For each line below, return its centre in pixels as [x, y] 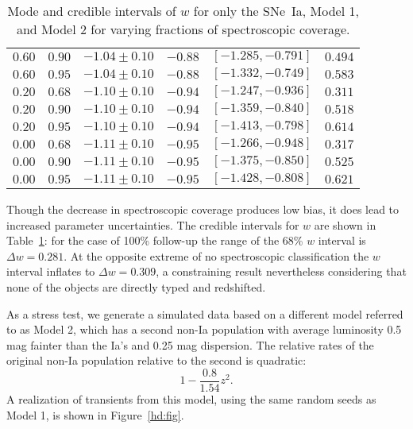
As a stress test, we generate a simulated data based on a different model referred [205, 313]
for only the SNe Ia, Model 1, [276, 11]
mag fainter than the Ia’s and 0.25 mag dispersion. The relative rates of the [190, 344]
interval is [342, 240]
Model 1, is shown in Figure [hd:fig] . [95, 414]
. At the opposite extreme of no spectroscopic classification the [216, 255]
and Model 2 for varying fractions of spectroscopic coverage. [183, 29]
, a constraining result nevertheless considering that [281, 271]
